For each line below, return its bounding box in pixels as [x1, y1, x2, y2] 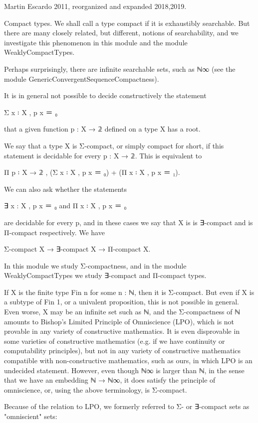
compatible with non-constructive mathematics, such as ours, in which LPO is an [4, 355, 253, 366]
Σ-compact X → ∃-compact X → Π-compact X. [4, 244, 151, 254]
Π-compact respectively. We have [4, 227, 105, 237]
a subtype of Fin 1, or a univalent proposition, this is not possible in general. [4, 296, 239, 307]
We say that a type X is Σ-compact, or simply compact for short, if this [4, 140, 224, 150]
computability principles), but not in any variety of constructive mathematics [4, 345, 241, 356]
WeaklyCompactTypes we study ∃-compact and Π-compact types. [4, 270, 207, 281]
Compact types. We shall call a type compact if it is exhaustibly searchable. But [4, 17, 250, 28]
